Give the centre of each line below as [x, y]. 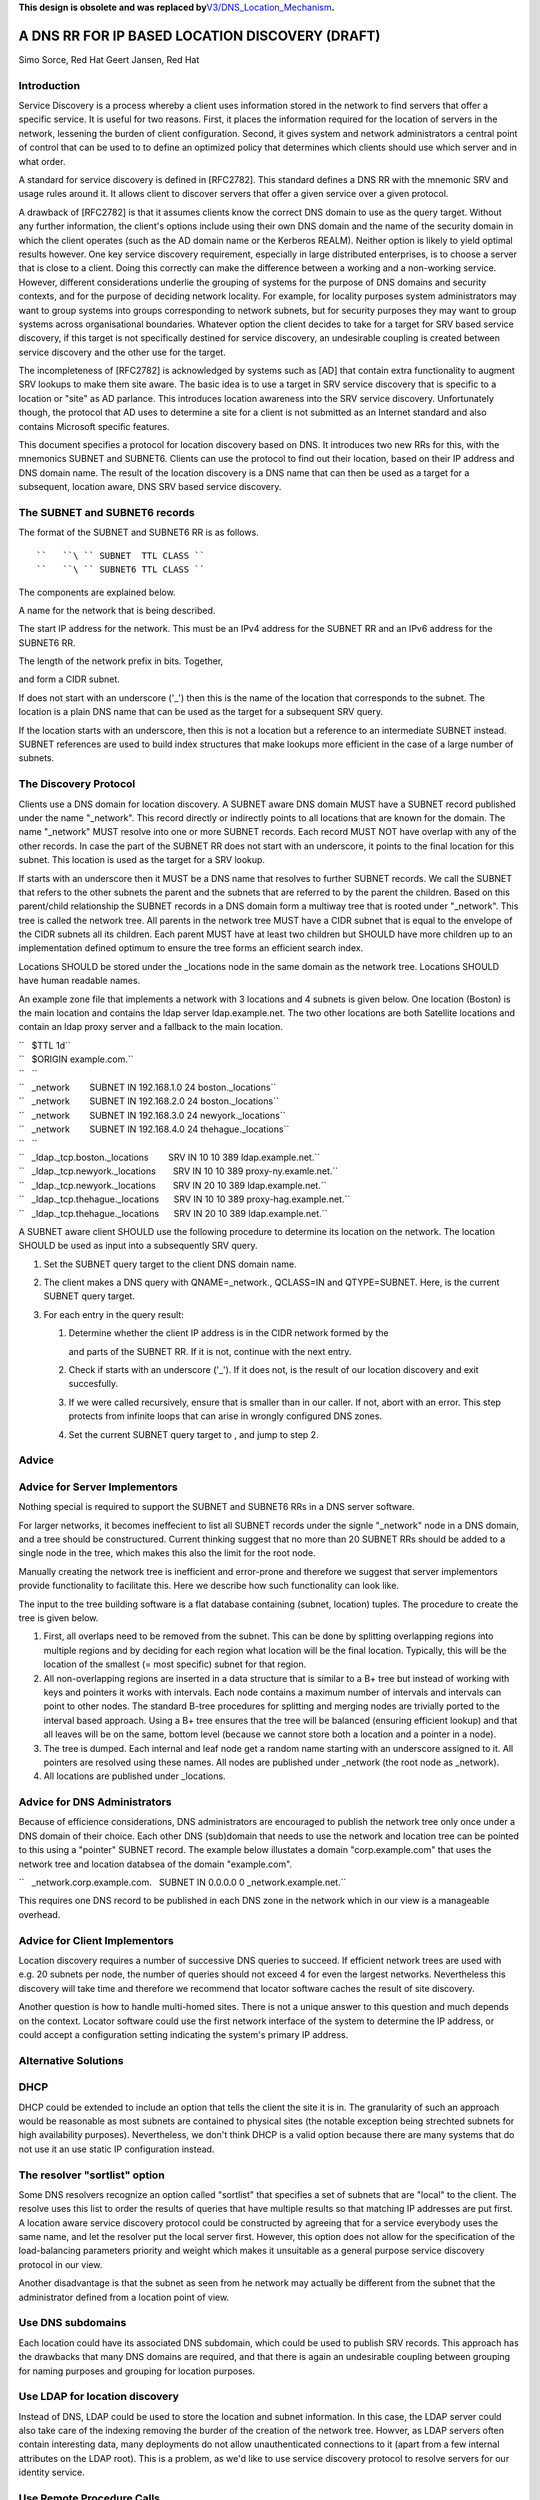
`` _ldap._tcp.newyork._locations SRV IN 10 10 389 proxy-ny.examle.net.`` [178, 1171]
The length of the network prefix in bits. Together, [121, 661]
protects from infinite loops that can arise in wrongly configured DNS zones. [225, 1416]
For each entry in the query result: [113, 1314]
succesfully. [93, 1384]
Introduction [49, 85]
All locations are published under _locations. [134, 1776]
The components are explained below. [97, 592]
